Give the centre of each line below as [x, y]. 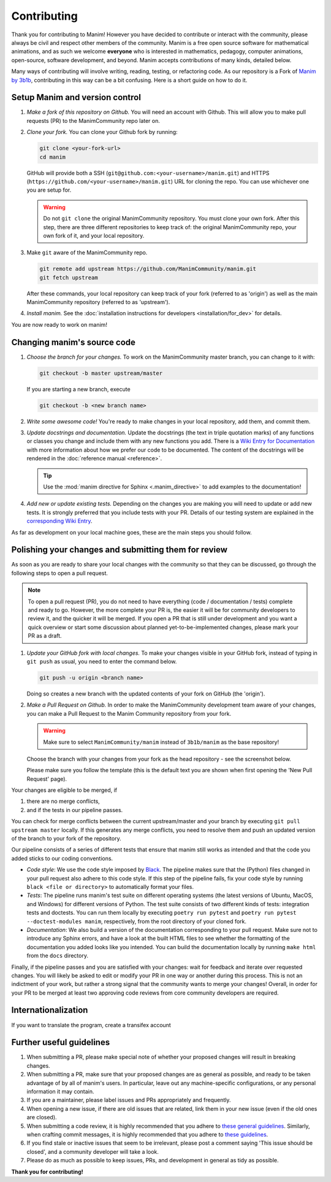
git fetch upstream [69, 277]
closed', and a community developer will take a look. [93, 1151]
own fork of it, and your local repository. [94, 235]
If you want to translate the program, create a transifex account [91, 1025]
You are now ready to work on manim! [59, 324]
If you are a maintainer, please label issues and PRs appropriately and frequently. [129, 1100]
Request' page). [47, 779]
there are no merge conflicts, [63, 801]
